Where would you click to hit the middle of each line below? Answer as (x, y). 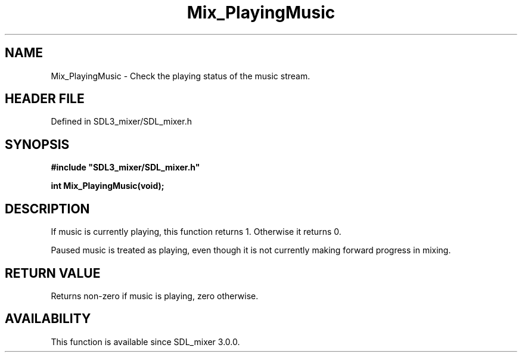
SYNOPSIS (37, 144)
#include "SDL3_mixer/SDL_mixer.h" (125, 167)
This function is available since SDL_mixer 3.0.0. (145, 342)
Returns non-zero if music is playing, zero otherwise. (155, 296)
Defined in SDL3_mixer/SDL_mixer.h (121, 122)
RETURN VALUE (53, 273)
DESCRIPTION (47, 209)
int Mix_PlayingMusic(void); (108, 186)
